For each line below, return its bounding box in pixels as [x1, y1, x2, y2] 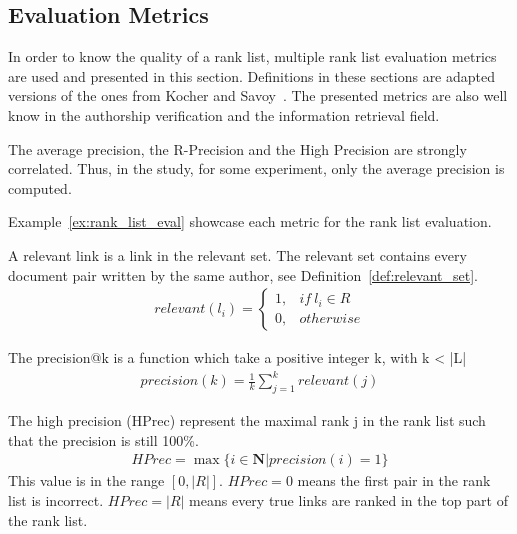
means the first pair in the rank [297, 470, 491, 491]
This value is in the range [8, 470, 165, 491]
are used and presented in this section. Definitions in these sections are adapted [8, 65, 496, 86]
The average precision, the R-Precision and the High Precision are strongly [8, 138, 467, 159]
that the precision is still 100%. [8, 429, 199, 450]
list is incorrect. [8, 489, 104, 510]
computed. [8, 177, 72, 198]
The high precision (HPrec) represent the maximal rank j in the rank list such [8, 410, 486, 431]
